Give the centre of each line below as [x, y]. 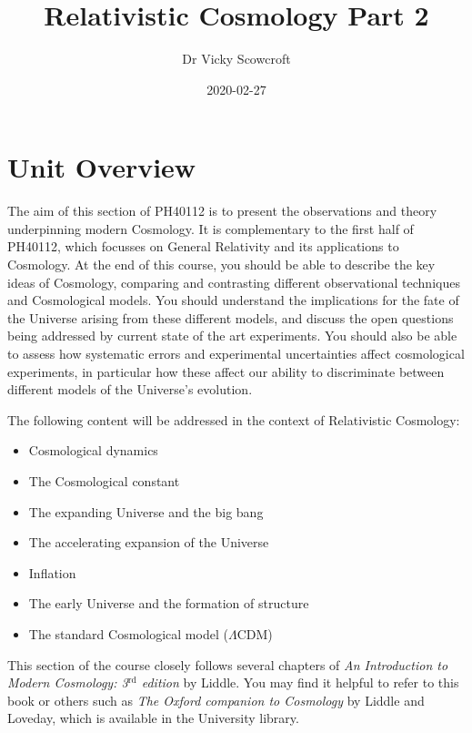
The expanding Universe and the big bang [146, 511]
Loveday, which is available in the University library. [153, 718]
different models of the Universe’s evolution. [130, 389]
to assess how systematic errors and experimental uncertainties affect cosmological [236, 353]
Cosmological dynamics [93, 450]
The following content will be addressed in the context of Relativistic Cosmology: [234, 419]
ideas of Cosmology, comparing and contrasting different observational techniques [234, 282]
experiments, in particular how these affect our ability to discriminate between [226, 371]
